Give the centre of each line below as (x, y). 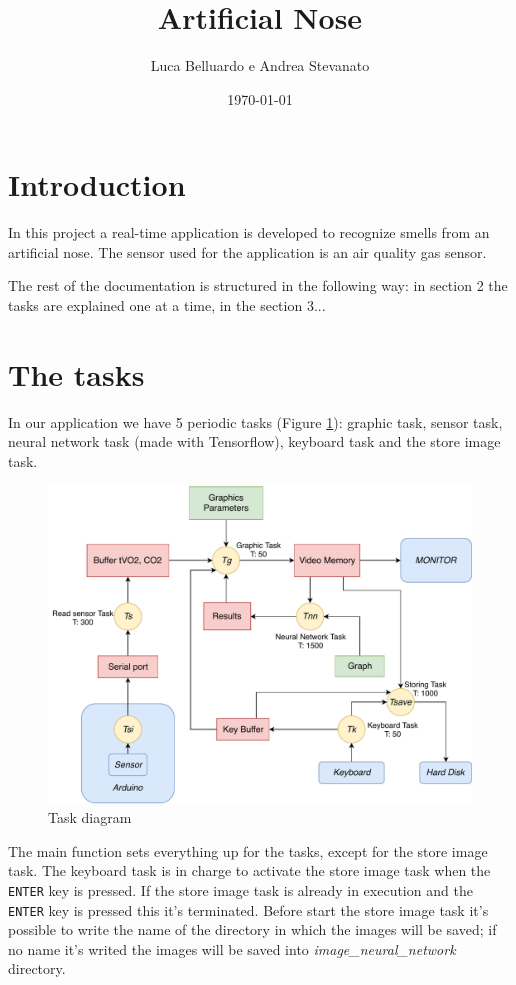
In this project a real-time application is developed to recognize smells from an (249, 232)
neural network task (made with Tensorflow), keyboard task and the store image (254, 441)
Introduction (97, 184)
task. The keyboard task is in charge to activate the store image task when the (249, 870)
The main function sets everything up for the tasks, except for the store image (248, 850)
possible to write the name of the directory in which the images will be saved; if (252, 929)
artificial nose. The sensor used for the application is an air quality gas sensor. (247, 251)
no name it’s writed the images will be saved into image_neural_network (232, 948)
